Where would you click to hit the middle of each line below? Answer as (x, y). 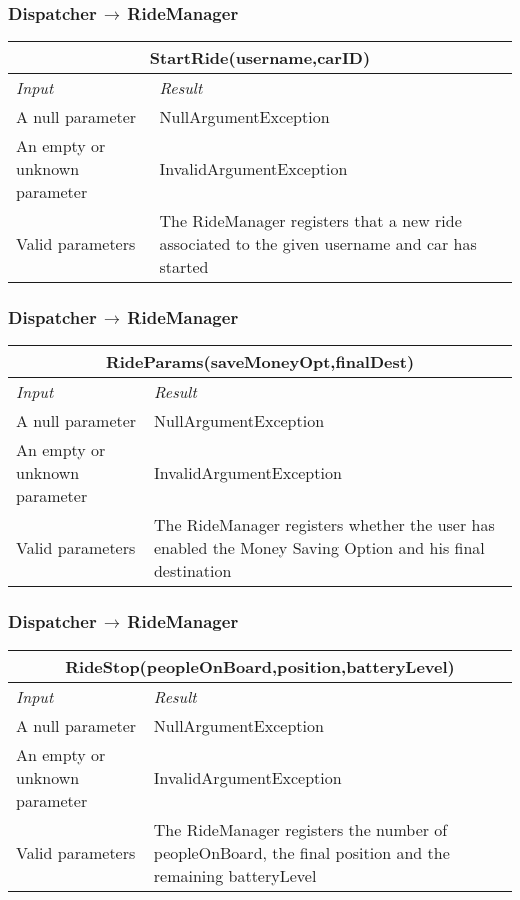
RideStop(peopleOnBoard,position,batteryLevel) (260, 666)
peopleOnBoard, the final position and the (301, 852)
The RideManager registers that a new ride (310, 221)
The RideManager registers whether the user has (324, 525)
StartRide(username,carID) (260, 58)
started (184, 267)
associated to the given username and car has (318, 244)
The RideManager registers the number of (300, 829)
